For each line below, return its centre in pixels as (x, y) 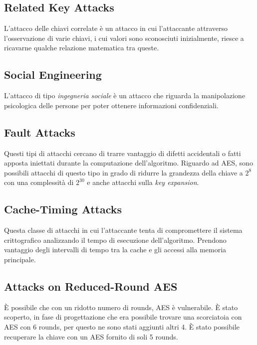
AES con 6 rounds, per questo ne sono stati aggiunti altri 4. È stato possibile (122, 326)
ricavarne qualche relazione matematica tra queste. (82, 48)
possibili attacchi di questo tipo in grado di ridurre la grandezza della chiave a (124, 172)
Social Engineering (53, 75)
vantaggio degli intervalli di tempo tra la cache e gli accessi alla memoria (115, 250)
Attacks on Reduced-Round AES (91, 286)
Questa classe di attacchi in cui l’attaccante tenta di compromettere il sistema (123, 230)
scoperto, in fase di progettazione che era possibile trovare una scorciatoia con (123, 317)
